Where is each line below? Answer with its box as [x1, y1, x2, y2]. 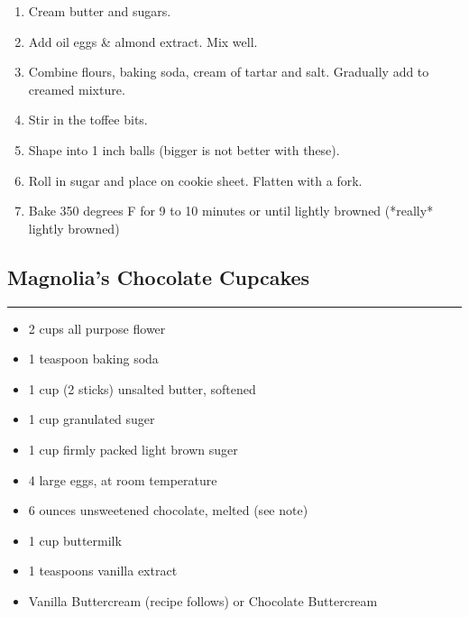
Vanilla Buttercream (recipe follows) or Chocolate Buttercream [28, 591, 378, 610]
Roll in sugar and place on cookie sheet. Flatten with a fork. [28, 170, 363, 189]
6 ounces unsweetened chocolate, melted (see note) [28, 501, 308, 520]
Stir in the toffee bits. [28, 110, 148, 129]
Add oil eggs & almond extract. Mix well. [28, 32, 258, 51]
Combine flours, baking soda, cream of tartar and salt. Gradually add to [28, 62, 429, 81]
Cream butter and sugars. [28, 2, 171, 20]
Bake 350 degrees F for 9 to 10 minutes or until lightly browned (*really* [28, 201, 434, 220]
